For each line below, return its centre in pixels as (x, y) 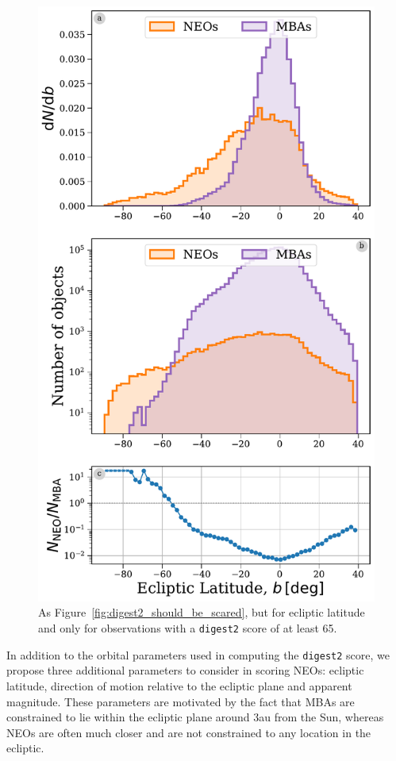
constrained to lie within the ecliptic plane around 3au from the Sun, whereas (195, 717)
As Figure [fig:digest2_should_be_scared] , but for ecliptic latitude (202, 612)
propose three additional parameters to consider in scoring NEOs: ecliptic (185, 670)
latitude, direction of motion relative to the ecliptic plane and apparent (179, 685)
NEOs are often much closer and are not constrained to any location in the (189, 732)
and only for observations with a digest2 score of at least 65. (188, 628)
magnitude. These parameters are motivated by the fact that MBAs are (181, 701)
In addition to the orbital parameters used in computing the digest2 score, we (198, 654)
